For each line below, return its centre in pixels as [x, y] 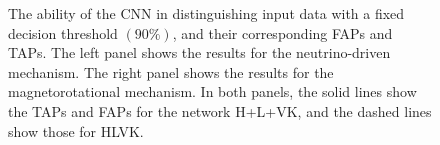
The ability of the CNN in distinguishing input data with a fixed [206, 13]
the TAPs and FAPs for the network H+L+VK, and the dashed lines [220, 110]
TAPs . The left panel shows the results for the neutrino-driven [199, 52]
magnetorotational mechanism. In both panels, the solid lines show [212, 91]
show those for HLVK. [76, 130]
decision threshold [63, 32]
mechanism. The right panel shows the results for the [171, 71]
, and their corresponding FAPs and [282, 32]
